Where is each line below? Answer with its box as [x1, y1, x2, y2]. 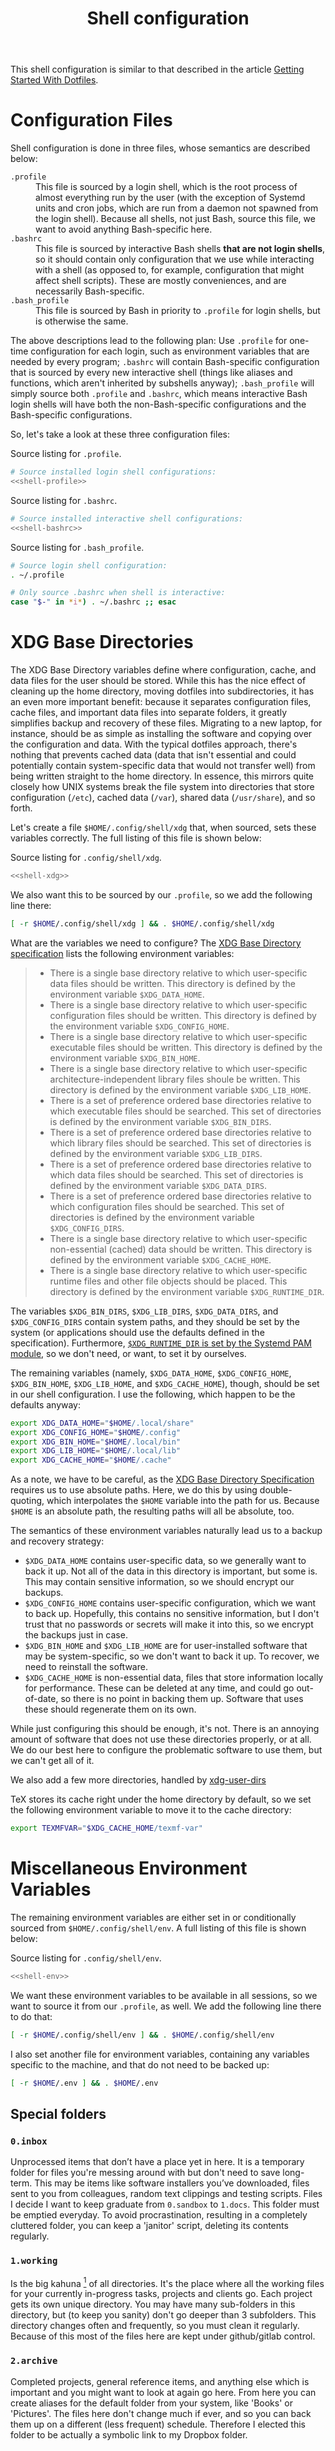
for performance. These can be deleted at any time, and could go [24, 1682, 295, 1694]
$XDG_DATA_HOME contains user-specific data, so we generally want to [24, 1555, 307, 1567]
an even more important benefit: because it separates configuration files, [10, 696, 312, 708]
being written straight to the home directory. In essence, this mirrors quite [10, 770, 314, 782]
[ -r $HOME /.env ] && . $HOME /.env [10, 2078, 159, 2088]
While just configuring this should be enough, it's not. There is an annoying [10, 1723, 320, 1735]
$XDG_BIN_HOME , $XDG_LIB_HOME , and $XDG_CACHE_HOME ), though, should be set [10, 1377, 320, 1389]
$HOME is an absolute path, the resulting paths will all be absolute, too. [10, 1505, 295, 1517]
